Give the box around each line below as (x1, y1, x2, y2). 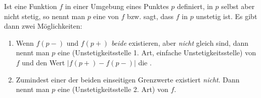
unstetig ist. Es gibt (196, 11, 257, 21)
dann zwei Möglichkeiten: (4, 21, 82, 31)
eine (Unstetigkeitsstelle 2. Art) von (57, 84, 168, 94)
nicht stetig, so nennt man (4, 11, 85, 21)
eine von (93, 11, 119, 21)
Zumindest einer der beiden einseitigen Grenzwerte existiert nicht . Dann (16, 74, 240, 84)
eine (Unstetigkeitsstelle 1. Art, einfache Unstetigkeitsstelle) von (57, 47, 256, 58)
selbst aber (221, 1, 255, 11)
